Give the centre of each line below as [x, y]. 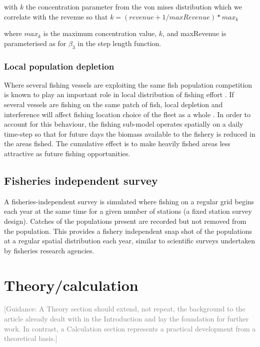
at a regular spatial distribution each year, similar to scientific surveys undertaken [130, 241]
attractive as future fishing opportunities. [67, 153]
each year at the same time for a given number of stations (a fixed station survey [128, 211]
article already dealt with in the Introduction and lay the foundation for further [126, 319]
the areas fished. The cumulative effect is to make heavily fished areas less [117, 143]
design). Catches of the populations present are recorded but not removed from [125, 221]
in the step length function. [119, 43]
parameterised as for [35, 43]
